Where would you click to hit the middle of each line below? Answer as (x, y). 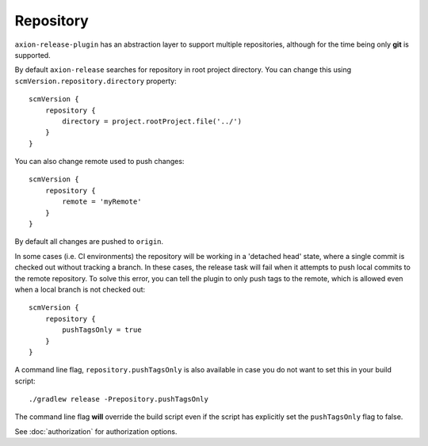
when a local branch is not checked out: (80, 289)
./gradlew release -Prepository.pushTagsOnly (119, 399)
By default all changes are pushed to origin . (89, 242)
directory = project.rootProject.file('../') (152, 121)
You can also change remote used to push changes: (99, 162)
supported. (32, 55)
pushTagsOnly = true (102, 330)
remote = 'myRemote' (102, 202)
